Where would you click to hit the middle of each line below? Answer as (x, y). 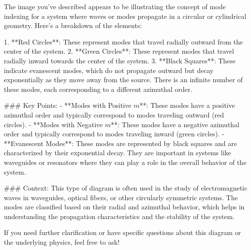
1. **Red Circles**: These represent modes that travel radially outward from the (124, 41)
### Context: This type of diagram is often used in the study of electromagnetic (126, 188)
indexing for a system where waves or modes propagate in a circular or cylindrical (125, 16)
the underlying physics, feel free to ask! (62, 242)
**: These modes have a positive (187, 105)
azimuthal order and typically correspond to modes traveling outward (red (114, 114)
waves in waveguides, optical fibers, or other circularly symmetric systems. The (121, 197)
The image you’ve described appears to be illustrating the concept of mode (115, 6)
